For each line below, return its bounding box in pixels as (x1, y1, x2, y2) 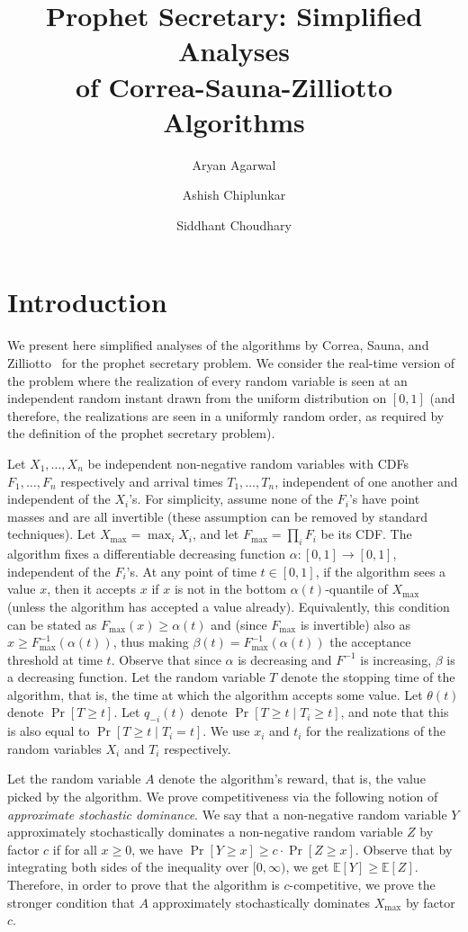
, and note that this (340, 703, 449, 721)
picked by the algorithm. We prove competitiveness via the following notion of (7, 787, 438, 806)
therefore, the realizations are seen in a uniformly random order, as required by (7, 406, 445, 425)
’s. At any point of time (126, 561, 256, 580)
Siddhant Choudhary (176, 215, 292, 234)
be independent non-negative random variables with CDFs (87, 453, 409, 472)
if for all (52, 839, 97, 858)
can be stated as (7, 614, 97, 633)
